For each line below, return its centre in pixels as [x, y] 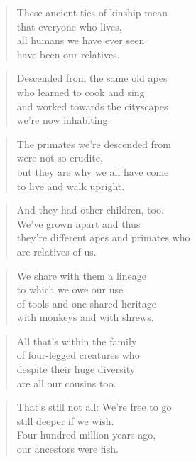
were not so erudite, [60, 158]
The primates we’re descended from [94, 143]
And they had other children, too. [90, 210]
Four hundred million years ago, [86, 435]
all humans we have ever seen [81, 40]
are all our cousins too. [66, 383]
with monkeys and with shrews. [85, 317]
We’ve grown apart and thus [78, 223]
